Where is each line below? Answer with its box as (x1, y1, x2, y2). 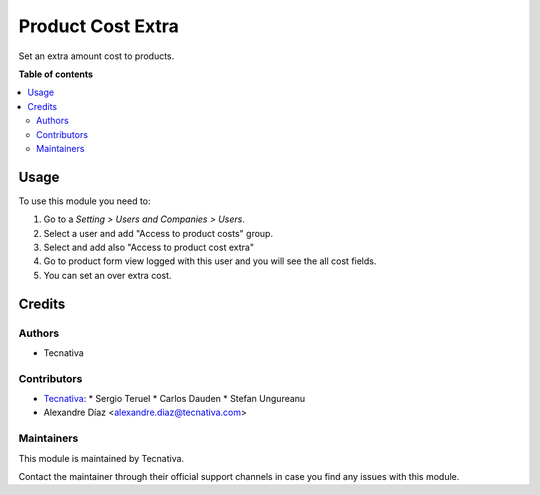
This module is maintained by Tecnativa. (18, 452, 185, 464)
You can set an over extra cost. (43, 269, 172, 281)
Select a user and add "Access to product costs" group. (43, 227, 274, 239)
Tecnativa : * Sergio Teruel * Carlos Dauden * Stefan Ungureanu (43, 393, 306, 405)
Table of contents (18, 68, 94, 80)
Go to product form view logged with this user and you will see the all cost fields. (43, 255, 377, 267)
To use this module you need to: (18, 195, 151, 207)
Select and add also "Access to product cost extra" (43, 241, 255, 253)
